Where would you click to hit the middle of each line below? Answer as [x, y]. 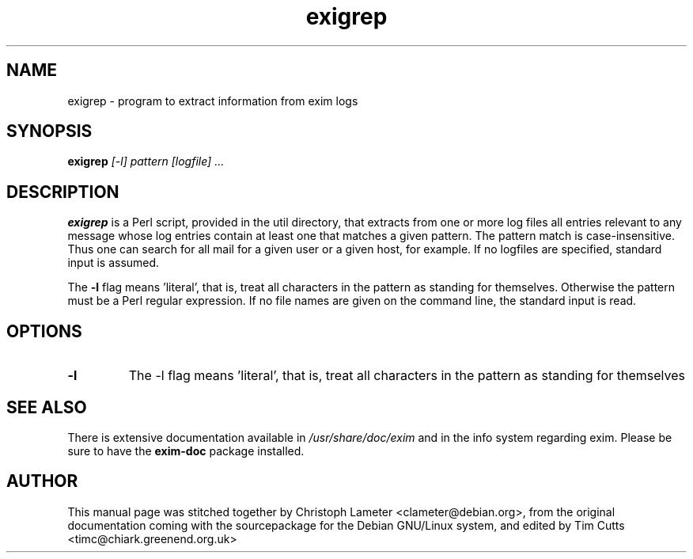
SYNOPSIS [49, 131]
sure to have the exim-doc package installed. [186, 451]
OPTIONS [44, 331]
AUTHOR [42, 481]
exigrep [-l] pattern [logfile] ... [146, 162]
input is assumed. [114, 263]
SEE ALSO [47, 407]
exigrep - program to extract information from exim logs [213, 101]
